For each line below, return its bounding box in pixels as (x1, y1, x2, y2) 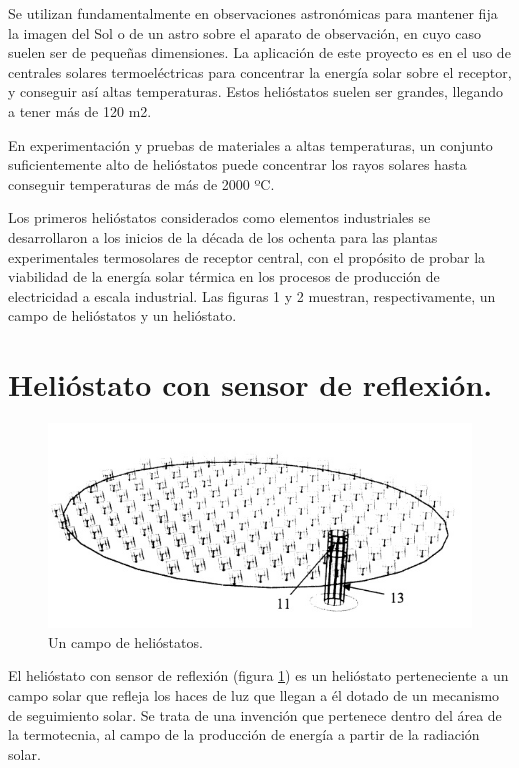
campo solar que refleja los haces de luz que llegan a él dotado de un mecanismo (8, 685, 500, 706)
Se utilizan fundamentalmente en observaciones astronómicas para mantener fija (8, 3, 498, 23)
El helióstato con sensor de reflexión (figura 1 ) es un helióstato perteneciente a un (8, 665, 509, 686)
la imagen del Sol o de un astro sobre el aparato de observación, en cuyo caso (8, 22, 481, 43)
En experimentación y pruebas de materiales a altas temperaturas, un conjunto (8, 134, 493, 155)
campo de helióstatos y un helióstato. (8, 305, 237, 326)
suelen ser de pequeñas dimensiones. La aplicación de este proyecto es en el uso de (8, 42, 511, 63)
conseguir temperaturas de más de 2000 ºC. (8, 173, 275, 194)
